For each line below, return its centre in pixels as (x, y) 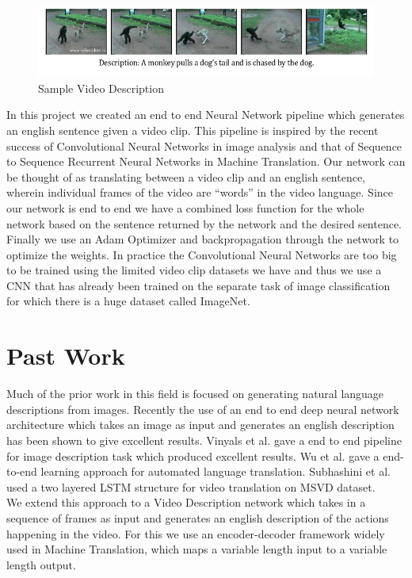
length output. (41, 564)
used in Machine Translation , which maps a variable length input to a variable (197, 549)
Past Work (66, 356)
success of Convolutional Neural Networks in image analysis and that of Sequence (204, 145)
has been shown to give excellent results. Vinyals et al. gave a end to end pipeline (204, 440)
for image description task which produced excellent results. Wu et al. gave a (193, 456)
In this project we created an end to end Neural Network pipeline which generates (206, 115)
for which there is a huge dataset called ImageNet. (128, 301)
